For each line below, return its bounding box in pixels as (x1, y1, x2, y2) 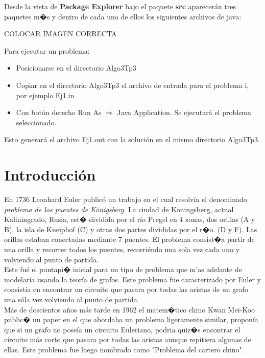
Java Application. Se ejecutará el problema (117, 107, 252, 118)
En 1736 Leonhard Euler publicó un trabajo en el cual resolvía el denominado (4, 194, 247, 205)
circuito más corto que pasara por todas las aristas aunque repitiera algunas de (4, 334, 251, 345)
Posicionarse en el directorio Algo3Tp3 (16, 62, 136, 73)
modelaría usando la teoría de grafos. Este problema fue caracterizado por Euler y (4, 274, 261, 284)
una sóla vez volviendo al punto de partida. (4, 294, 139, 304)
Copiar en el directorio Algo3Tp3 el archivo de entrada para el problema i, (16, 79, 249, 90)
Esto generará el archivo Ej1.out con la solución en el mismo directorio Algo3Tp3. (4, 134, 260, 145)
